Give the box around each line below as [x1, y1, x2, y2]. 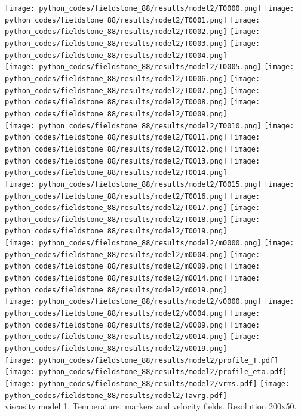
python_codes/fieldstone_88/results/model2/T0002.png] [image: [5, 27, 260, 36]
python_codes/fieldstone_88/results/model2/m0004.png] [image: [5, 250, 260, 259]
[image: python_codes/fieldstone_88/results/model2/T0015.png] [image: [5, 180, 294, 189]
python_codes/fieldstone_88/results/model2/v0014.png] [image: [5, 332, 260, 341]
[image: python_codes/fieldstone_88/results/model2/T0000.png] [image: [5, 4, 294, 13]
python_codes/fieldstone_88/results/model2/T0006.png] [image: [5, 74, 260, 83]
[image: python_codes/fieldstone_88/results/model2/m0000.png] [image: [5, 239, 294, 248]
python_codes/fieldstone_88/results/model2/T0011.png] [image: [5, 133, 260, 142]
